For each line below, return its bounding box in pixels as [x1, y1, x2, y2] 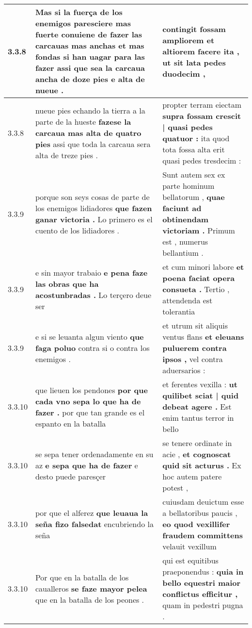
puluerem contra [162, 342, 227, 353]
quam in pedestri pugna [162, 599, 243, 611]
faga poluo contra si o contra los [35, 342, 150, 353]
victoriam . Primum [162, 225, 235, 236]
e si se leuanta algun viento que [35, 331, 144, 342]
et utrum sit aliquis [162, 320, 228, 331]
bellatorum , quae [162, 191, 225, 202]
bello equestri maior [162, 577, 241, 588]
